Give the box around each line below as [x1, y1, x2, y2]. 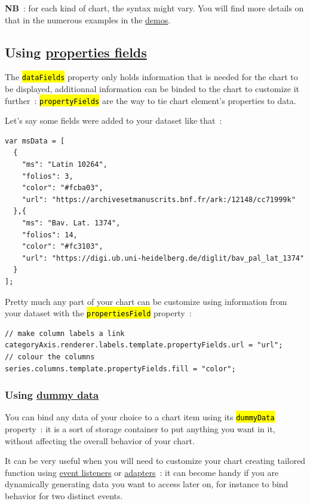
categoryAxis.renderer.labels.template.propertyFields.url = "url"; [5, 341, 283, 350]
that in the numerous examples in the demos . [5, 13, 171, 26]
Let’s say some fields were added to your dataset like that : [5, 114, 222, 127]
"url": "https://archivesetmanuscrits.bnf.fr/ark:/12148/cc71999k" [22, 195, 296, 204]
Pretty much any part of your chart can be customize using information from [5, 295, 287, 307]
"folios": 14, [22, 230, 78, 239]
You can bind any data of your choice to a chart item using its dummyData [5, 411, 275, 423]
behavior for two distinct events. [5, 490, 123, 502]
